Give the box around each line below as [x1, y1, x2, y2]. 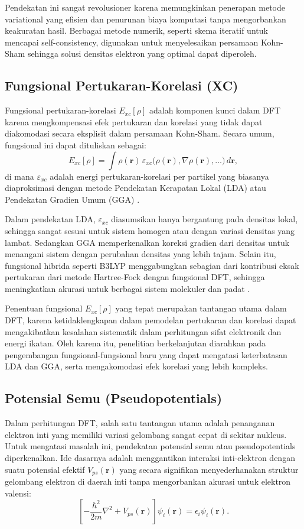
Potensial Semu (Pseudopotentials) [5, 389, 223, 407]
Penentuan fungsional [5, 302, 83, 314]
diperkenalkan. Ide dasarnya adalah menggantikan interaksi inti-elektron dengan [5, 452, 295, 464]
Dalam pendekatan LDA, [5, 213, 96, 225]
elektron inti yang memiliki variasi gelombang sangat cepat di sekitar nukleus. [5, 428, 287, 440]
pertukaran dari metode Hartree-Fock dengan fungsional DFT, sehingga [5, 271, 265, 283]
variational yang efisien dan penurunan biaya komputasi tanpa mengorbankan [5, 12, 286, 25]
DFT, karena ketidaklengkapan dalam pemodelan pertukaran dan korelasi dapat [5, 314, 296, 326]
